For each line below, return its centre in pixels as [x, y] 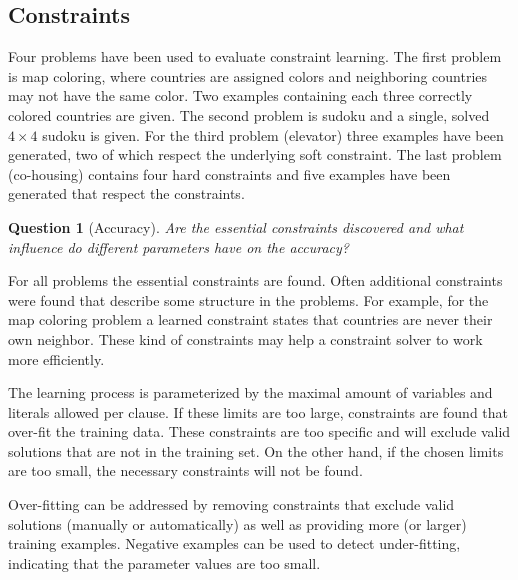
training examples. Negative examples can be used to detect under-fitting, [234, 543]
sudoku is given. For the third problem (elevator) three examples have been [273, 134]
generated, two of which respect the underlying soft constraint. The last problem [255, 154]
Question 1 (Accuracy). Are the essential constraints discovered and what [236, 226]
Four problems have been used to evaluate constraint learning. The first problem [255, 56]
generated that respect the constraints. [126, 193]
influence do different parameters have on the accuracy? [178, 246]
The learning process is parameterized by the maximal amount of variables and [250, 392]
